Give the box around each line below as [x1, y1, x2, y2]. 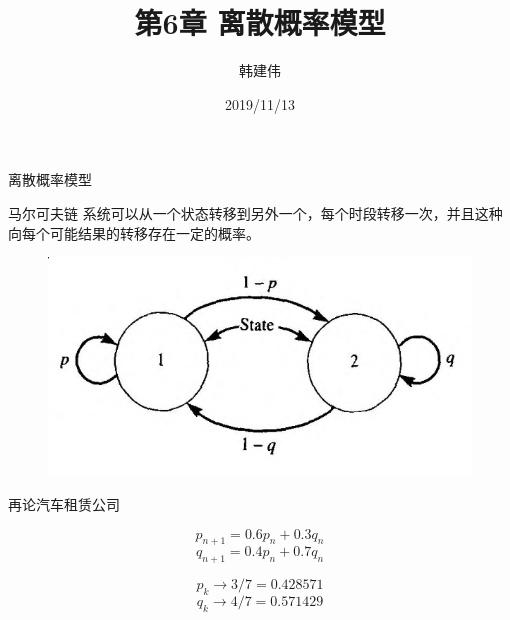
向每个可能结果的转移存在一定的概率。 [8, 222, 260, 243]
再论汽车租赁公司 [8, 494, 120, 515]
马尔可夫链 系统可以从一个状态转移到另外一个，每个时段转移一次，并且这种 [8, 202, 503, 223]
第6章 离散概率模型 [134, 2, 386, 43]
